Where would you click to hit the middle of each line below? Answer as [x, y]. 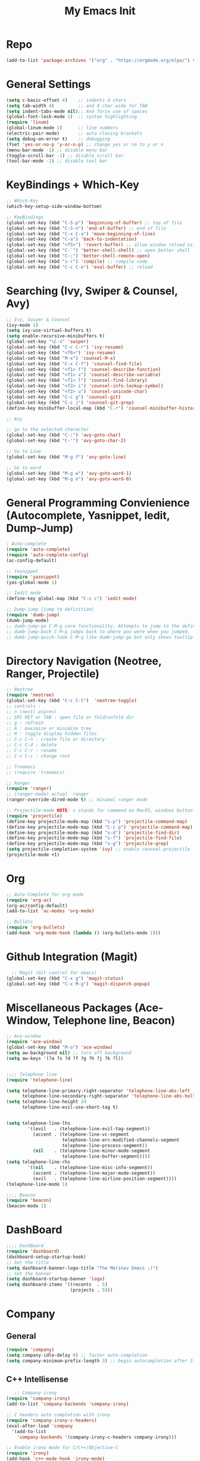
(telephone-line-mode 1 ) [37, 1184]
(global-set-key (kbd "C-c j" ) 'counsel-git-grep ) [70, 402]
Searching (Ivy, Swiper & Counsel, [92, 291]
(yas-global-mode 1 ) [32, 582]
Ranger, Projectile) [53, 674]
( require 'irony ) [28, 1453]
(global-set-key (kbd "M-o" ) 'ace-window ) [60, 1047]
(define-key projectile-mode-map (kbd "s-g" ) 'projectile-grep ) [87, 844]
